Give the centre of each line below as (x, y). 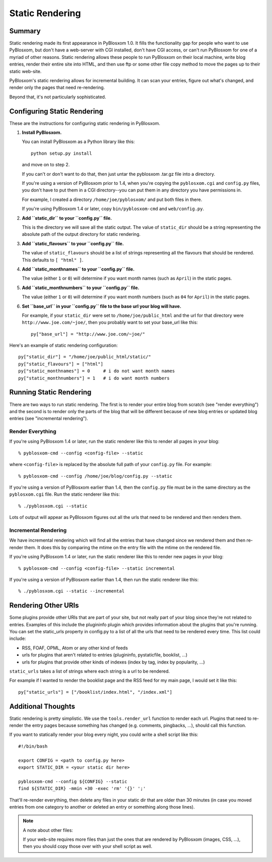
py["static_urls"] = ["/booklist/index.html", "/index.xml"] (95, 692)
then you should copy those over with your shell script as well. (88, 846)
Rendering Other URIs (44, 605)
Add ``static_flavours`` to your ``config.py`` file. (73, 243)
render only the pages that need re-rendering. (57, 88)
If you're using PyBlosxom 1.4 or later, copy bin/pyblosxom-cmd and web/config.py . (113, 209)
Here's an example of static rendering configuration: (63, 346)
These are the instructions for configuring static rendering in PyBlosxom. (85, 123)
